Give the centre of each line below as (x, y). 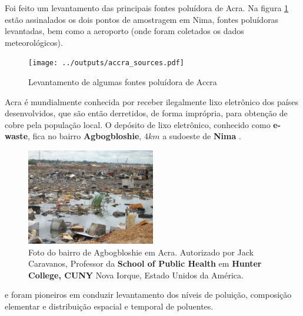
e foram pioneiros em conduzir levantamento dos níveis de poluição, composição (148, 295)
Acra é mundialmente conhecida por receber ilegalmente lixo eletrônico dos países (151, 101)
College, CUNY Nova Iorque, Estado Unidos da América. (136, 275)
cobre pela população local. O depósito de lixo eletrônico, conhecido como (138, 124)
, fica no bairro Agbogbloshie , (85, 136)
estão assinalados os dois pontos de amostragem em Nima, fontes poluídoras (142, 19)
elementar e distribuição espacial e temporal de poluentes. (109, 306)
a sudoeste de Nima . (202, 136)
